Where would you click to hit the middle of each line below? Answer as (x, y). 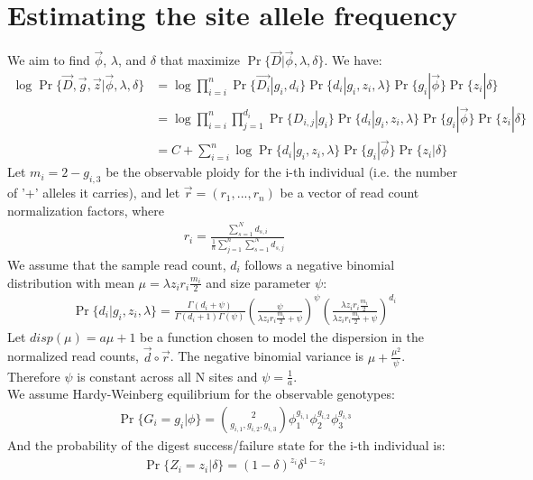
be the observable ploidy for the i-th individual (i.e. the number (282, 172)
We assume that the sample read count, (117, 264)
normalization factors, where (86, 210)
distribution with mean (71, 282)
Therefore (34, 376)
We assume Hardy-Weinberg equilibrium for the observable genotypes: (201, 394)
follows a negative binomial (320, 264)
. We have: (353, 60)
